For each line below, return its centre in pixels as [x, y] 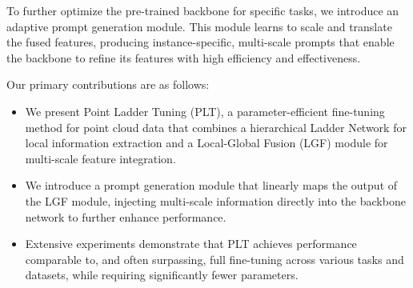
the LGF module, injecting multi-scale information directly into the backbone [215, 200]
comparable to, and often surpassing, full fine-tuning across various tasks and [215, 259]
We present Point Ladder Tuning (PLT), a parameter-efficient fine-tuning [205, 111]
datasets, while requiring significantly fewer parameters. [162, 275]
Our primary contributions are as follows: [108, 84]
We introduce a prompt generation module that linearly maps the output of [211, 185]
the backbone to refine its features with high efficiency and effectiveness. [184, 57]
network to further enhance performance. [126, 216]
